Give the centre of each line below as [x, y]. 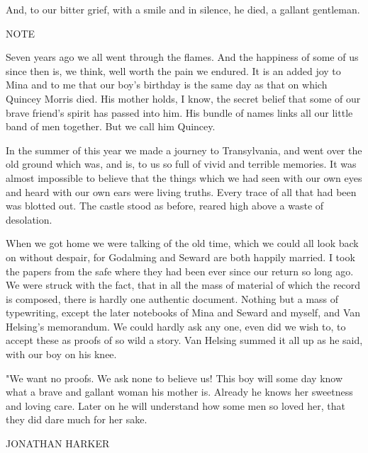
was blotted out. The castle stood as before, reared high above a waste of [165, 206]
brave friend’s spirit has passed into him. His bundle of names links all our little [179, 112]
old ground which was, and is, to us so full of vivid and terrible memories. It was [181, 164]
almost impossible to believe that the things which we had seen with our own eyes [184, 177]
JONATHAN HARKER [58, 443]
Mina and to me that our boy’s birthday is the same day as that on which [167, 85]
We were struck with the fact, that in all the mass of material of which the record [183, 285]
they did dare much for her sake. [77, 419]
